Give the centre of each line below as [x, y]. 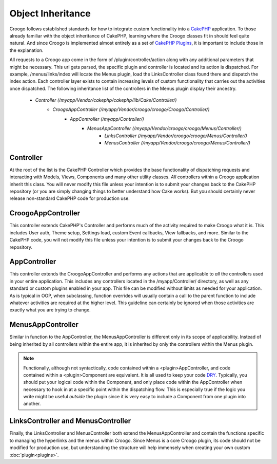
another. [32, 404]
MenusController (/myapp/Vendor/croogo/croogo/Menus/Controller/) [177, 143]
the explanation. [26, 50]
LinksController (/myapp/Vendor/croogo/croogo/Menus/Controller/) [176, 136]
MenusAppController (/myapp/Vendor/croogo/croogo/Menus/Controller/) [165, 128]
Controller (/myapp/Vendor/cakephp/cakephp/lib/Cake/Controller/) [106, 100]
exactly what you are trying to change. [50, 310]
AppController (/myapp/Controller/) [107, 119]
